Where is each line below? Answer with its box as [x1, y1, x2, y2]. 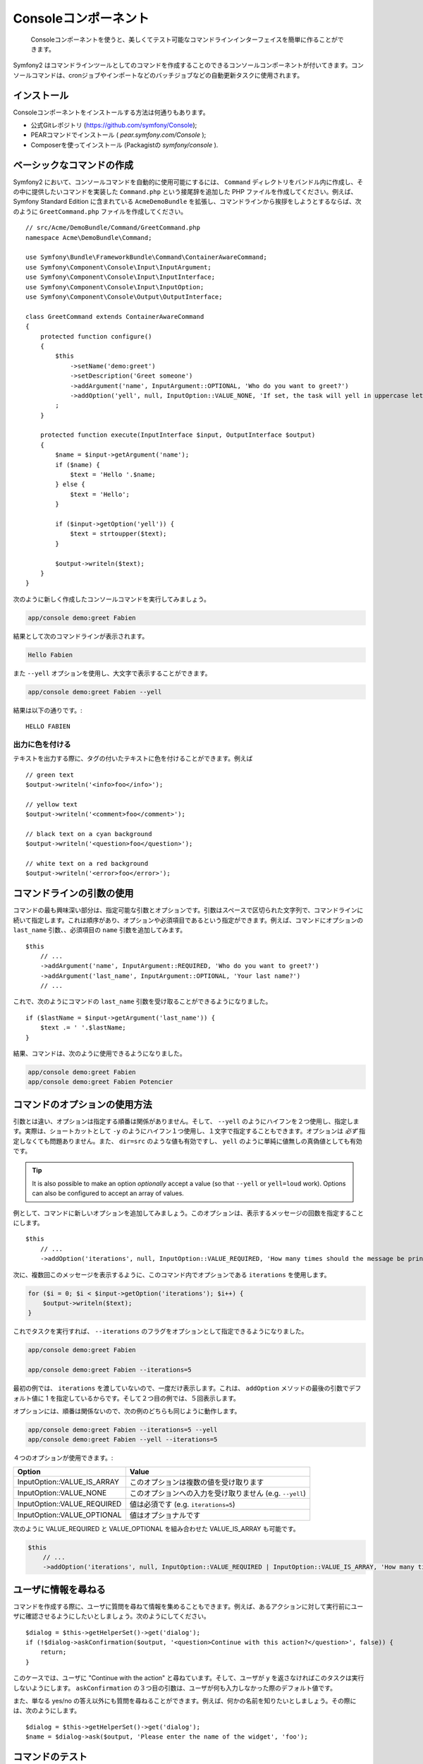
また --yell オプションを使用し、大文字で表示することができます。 [13, 669, 211, 677]
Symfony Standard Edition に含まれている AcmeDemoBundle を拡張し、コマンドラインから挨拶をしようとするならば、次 [13, 198, 362, 206]
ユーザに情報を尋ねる [13, 1583, 106, 1595]
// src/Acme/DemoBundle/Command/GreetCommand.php [25, 224, 201, 232]
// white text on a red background [25, 859, 149, 868]
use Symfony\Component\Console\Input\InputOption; [25, 283, 204, 291]
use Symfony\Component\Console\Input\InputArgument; [25, 263, 211, 271]
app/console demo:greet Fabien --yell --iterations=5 [27, 1436, 218, 1444]
